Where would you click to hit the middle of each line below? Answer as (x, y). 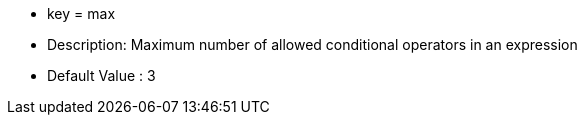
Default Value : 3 (101, 75)
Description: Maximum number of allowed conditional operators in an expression (312, 44)
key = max (81, 13)
